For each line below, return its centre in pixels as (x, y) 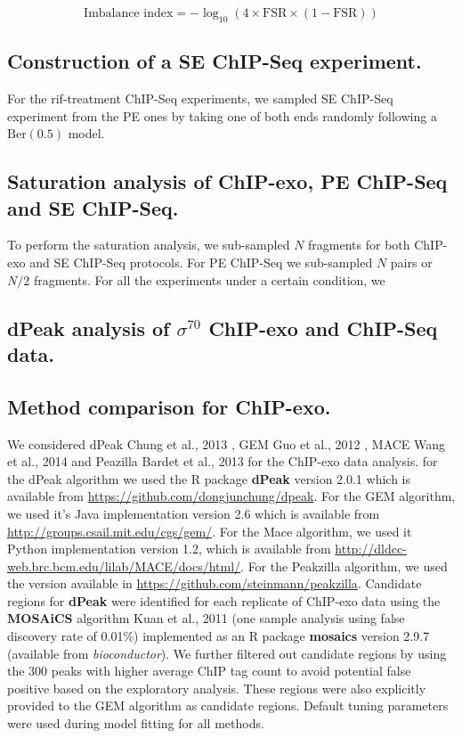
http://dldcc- (371, 549)
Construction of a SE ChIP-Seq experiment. (215, 61)
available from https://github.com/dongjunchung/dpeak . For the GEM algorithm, (231, 496)
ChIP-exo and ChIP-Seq (323, 328)
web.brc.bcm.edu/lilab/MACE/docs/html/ (124, 566)
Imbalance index (129, 13)
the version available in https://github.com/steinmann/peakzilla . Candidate (215, 583)
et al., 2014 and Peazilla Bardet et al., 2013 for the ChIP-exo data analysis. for (223, 461)
